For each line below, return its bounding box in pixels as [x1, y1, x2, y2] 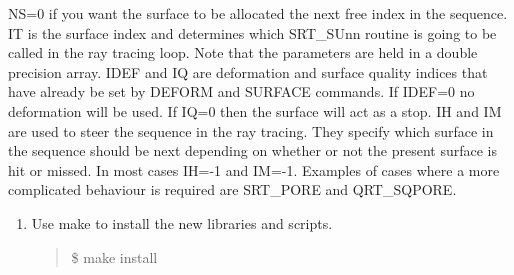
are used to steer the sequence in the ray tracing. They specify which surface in [8, 120, 494, 141]
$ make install [71, 246, 158, 267]
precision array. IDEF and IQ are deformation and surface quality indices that [8, 61, 488, 82]
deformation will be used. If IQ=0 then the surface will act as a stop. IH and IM [8, 100, 502, 121]
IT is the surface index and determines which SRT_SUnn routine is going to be [8, 22, 497, 43]
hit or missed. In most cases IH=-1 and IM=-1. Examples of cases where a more [8, 159, 500, 180]
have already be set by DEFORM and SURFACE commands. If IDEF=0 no [8, 81, 475, 102]
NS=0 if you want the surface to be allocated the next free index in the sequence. [8, 3, 508, 23]
